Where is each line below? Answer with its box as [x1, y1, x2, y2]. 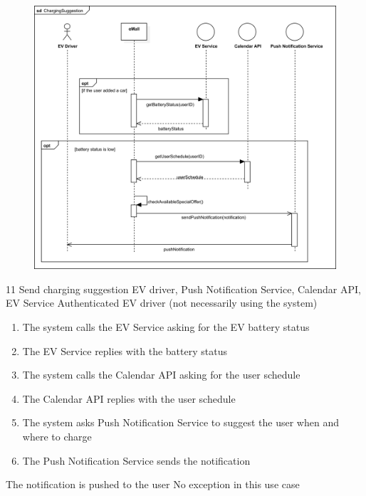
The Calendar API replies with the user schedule [22, 391, 236, 406]
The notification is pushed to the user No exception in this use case [6, 477, 300, 492]
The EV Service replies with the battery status [22, 343, 227, 358]
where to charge [22, 428, 92, 443]
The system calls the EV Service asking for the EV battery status [22, 319, 310, 334]
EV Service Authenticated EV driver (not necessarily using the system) [6, 295, 318, 310]
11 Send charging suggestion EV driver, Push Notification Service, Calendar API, [6, 281, 361, 296]
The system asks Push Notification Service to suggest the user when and [22, 415, 339, 430]
